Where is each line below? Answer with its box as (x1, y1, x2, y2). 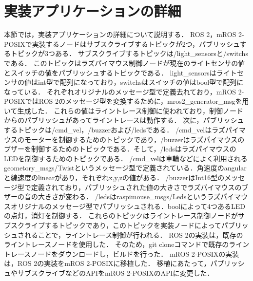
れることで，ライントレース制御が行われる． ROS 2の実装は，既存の (24, 229, 243, 240)
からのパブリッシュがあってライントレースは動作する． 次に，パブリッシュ (4, 115, 244, 125)
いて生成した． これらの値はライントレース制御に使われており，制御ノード (4, 105, 244, 115)
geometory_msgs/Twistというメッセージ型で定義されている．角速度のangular (4, 163, 247, 173)
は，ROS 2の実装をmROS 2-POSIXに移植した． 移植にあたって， (4, 258, 211, 268)
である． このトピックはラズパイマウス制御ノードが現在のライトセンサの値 (4, 57, 245, 68)
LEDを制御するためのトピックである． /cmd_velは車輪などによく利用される (4, 153, 248, 163)
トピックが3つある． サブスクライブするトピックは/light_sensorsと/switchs (10, 48, 248, 58)
